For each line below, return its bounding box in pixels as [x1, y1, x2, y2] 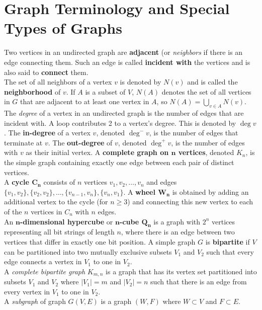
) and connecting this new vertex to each [127, 196, 253, 207]
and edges [146, 177, 177, 187]
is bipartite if [205, 237, 250, 247]
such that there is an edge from [150, 276, 247, 287]
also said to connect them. [4, 66, 89, 77]
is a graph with [153, 216, 201, 226]
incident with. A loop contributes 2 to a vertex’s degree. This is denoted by [4, 117, 236, 128]
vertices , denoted [178, 147, 234, 158]
